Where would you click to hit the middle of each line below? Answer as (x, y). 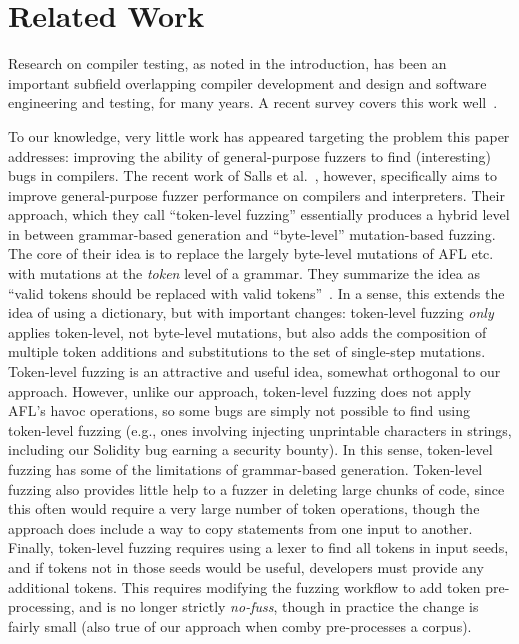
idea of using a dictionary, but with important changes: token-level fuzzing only (251, 312)
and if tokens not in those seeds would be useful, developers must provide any (246, 566)
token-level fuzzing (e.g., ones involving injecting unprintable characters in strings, (260, 429)
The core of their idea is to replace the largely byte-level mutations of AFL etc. (251, 253)
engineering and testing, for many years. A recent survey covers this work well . (253, 102)
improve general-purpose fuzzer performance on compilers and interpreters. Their (256, 194)
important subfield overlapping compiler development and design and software (247, 82)
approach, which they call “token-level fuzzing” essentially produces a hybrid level (259, 214)
